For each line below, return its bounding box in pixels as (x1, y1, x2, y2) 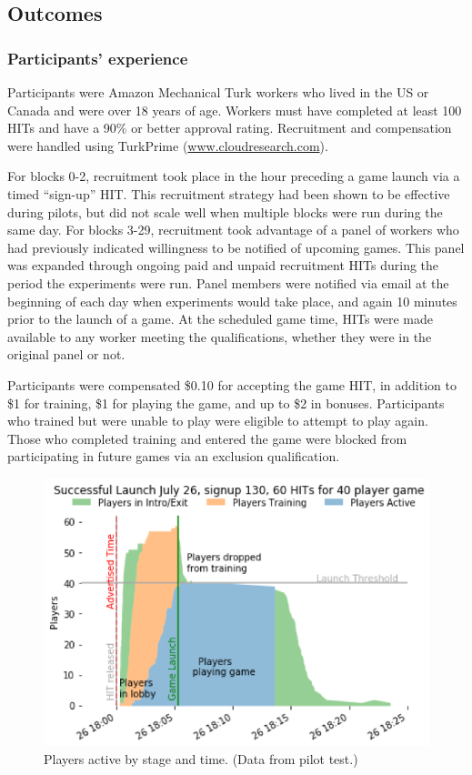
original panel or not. (7, 345, 126, 364)
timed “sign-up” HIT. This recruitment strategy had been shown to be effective (7, 184, 450, 203)
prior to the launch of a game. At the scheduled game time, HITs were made (7, 309, 434, 328)
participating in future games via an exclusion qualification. (7, 447, 340, 466)
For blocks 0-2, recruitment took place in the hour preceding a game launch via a (7, 166, 460, 186)
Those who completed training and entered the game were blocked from (7, 428, 407, 448)
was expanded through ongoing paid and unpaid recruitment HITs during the (7, 256, 439, 275)
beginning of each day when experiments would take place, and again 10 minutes (7, 291, 457, 310)
